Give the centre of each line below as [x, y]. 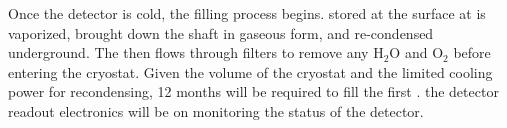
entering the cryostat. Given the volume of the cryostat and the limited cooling [250, 71]
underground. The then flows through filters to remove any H [196, 52]
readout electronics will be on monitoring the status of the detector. [216, 110]
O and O [416, 52]
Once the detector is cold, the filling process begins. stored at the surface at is [247, 13]
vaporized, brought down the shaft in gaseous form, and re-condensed [221, 32]
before [472, 52]
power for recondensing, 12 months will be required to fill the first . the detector [253, 91]
